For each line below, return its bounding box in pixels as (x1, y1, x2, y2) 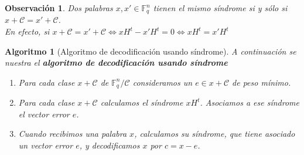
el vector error (18, 107, 70, 120)
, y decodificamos (79, 139, 140, 151)
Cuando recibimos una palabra (18, 127, 127, 140)
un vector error (18, 139, 73, 151)
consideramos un (132, 76, 193, 88)
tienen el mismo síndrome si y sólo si (153, 2, 288, 14)
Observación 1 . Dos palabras (5, 2, 113, 14)
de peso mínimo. (232, 76, 291, 88)
